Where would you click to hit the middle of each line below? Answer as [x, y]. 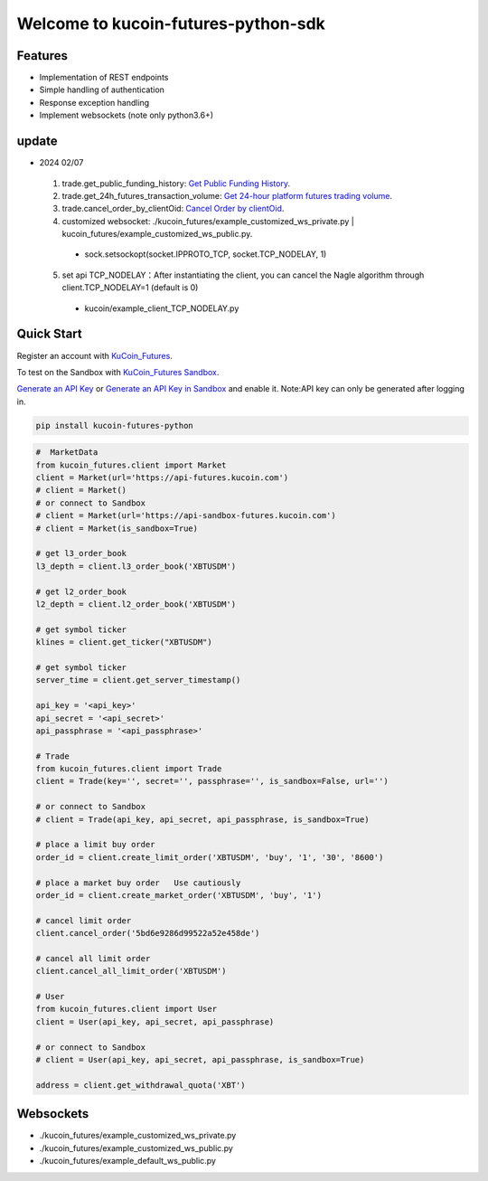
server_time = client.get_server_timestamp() [138, 680]
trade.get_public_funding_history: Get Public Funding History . [176, 183]
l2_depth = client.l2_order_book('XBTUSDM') [136, 604]
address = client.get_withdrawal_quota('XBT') [141, 1085]
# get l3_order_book [81, 553]
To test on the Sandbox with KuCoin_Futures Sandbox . [118, 372]
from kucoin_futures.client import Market [131, 465]
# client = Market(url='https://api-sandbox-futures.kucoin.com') [186, 516]
